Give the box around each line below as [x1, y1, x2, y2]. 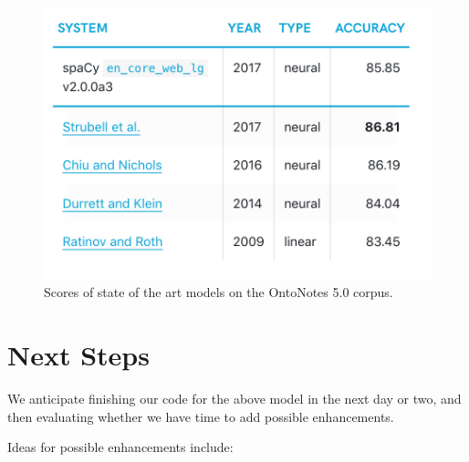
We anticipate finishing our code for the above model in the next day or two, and [7, 389, 462, 408]
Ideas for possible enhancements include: [7, 437, 234, 457]
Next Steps [7, 336, 150, 374]
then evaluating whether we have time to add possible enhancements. [7, 406, 394, 426]
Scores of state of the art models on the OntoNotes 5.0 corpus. [44, 282, 393, 302]
